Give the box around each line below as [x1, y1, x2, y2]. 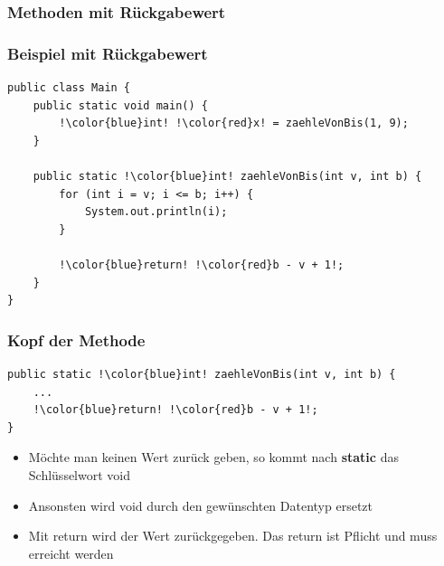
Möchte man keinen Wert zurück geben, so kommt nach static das [28, 448, 399, 467]
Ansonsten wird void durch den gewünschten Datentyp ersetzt [28, 495, 373, 514]
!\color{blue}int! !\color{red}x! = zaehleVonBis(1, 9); [59, 117, 409, 130]
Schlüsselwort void [28, 465, 130, 484]
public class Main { [7, 81, 131, 95]
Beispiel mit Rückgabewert [7, 42, 208, 64]
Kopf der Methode [7, 328, 146, 351]
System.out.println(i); [84, 205, 228, 219]
